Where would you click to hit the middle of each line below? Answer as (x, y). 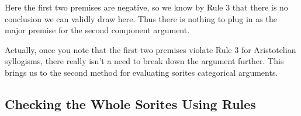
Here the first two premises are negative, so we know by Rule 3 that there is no (146, 7)
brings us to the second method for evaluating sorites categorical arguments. (141, 72)
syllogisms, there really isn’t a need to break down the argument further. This (144, 61)
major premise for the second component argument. (97, 30)
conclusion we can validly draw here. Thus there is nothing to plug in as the (141, 18)
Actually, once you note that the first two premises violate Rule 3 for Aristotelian (150, 49)
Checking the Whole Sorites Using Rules (130, 103)
